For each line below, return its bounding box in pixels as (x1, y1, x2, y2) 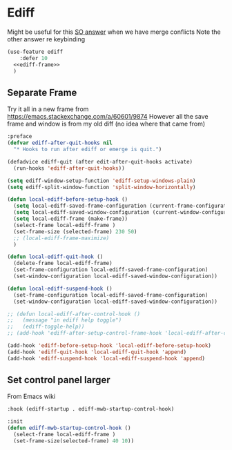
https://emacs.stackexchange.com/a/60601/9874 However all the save (7, 112, 209, 121)
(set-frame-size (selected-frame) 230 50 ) (13, 228, 137, 235)
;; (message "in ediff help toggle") (7, 317, 122, 324)
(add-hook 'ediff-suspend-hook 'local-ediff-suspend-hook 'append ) (7, 355, 206, 362)
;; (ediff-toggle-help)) (7, 323, 85, 331)
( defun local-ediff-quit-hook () (7, 253, 104, 260)
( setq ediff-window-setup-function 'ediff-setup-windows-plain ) (7, 177, 196, 184)
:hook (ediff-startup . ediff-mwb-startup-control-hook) (7, 406, 175, 413)
